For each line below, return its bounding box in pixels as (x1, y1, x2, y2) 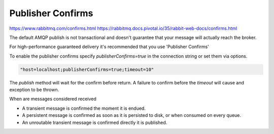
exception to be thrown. (9, 86, 59, 93)
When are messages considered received (9, 96, 96, 102)
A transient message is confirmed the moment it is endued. (22, 105, 146, 111)
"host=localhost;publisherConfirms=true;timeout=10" (20, 66, 154, 72)
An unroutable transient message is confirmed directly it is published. (22, 119, 167, 125)
